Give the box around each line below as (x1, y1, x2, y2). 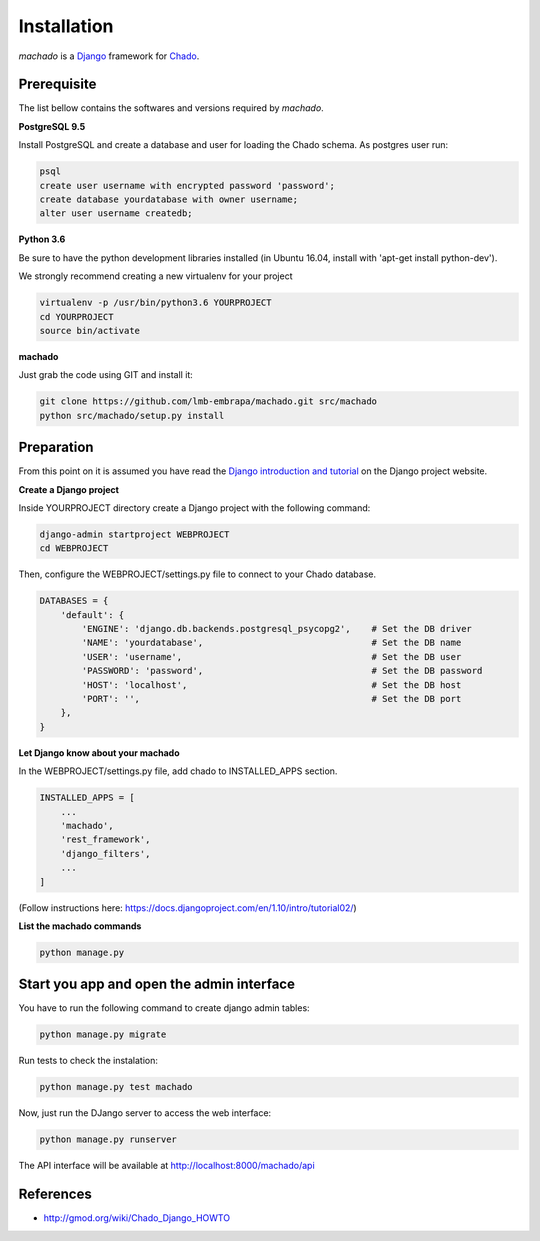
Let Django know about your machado (18, 746, 180, 759)
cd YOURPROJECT (39, 311, 114, 322)
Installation (18, 15, 114, 37)
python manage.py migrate (39, 1029, 167, 1040)
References (18, 1186, 92, 1203)
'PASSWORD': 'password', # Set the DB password (81, 665, 483, 677)
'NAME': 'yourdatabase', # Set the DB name (81, 637, 462, 649)
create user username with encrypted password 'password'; (39, 180, 335, 191)
